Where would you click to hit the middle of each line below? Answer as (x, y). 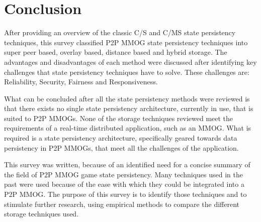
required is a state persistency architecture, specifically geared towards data (121, 138)
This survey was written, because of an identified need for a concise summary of (127, 164)
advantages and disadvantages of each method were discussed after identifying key (130, 62)
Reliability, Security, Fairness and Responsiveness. (81, 82)
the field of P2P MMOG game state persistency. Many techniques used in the (123, 174)
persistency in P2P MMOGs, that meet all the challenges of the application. (121, 147)
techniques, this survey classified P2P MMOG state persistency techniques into (126, 42)
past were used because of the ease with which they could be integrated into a (124, 184)
